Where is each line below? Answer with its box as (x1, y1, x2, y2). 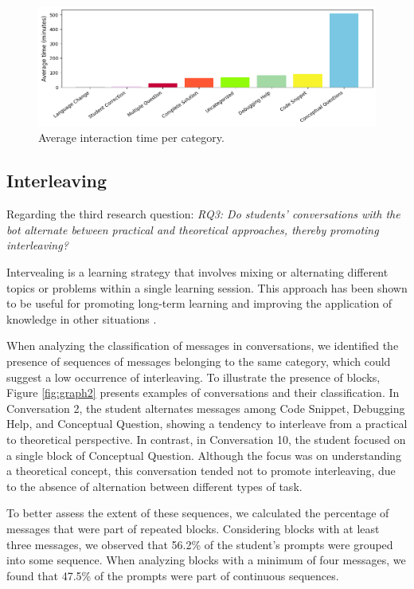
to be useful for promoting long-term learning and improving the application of (6, 295, 393, 312)
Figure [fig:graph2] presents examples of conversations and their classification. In (6, 384, 400, 401)
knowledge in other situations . (6, 310, 157, 327)
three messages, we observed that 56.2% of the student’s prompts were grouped (6, 536, 393, 552)
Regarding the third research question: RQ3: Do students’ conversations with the (6, 206, 400, 222)
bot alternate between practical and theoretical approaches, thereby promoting (6, 221, 379, 238)
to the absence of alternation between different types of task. (6, 477, 303, 494)
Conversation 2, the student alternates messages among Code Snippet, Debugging (6, 399, 405, 416)
